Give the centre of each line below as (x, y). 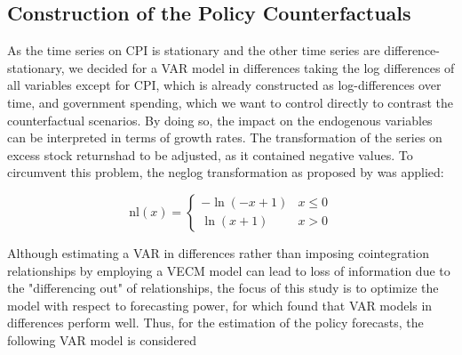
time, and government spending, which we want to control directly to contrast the (230, 102)
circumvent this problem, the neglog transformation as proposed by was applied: (226, 172)
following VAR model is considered (102, 339)
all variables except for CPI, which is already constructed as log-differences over (224, 85)
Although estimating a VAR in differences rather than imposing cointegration (219, 252)
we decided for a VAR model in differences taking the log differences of (262, 67)
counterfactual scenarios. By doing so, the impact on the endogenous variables (220, 120)
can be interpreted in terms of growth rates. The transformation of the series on (225, 137)
